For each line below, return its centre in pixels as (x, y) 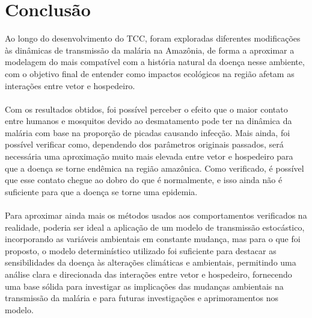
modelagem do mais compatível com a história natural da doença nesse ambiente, (155, 62)
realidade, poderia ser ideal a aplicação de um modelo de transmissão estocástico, (155, 227)
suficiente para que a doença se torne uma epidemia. (101, 191)
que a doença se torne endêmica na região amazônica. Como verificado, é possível (154, 168)
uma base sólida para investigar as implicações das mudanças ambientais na (144, 286)
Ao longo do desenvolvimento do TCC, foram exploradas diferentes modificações (153, 38)
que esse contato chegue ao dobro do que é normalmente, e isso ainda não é (144, 180)
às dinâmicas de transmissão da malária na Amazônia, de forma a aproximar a (150, 50)
